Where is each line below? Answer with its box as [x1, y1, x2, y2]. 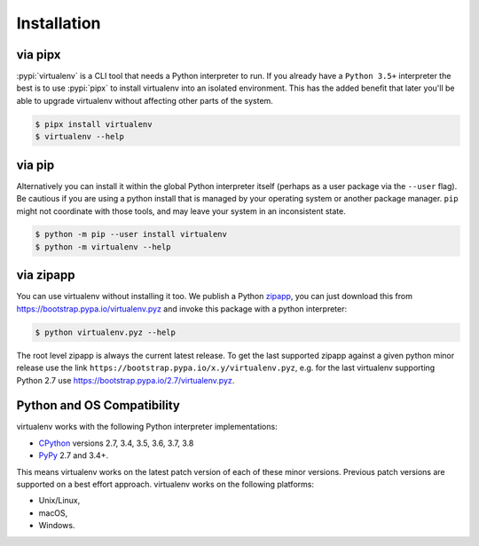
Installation [16, 13, 101, 33]
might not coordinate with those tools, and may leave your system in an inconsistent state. [16, 205, 346, 217]
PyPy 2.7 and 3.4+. [38, 450, 109, 461]
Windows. [38, 520, 75, 531]
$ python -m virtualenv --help [35, 241, 172, 252]
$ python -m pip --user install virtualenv [35, 229, 228, 240]
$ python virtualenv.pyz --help [35, 327, 177, 337]
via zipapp [16, 267, 75, 283]
